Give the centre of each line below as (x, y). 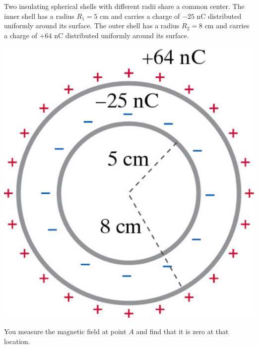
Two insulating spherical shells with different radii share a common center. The (124, 6)
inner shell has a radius (39, 16)
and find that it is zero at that (182, 331)
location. (17, 341)
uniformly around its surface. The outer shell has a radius (92, 26)
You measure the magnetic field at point (65, 331)
